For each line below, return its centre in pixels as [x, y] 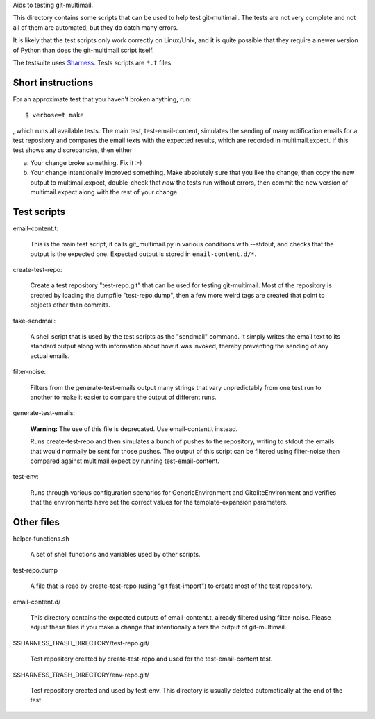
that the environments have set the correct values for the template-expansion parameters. [159, 502]
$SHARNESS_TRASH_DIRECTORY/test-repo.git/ [81, 643]
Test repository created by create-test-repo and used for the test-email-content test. [151, 659]
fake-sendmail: [34, 321]
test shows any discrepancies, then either [73, 150]
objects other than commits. [70, 305]
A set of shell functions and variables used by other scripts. [115, 555]
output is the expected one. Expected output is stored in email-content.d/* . [143, 254]
